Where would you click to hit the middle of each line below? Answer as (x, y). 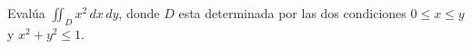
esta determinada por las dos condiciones (292, 13)
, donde (139, 13)
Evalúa (26, 13)
